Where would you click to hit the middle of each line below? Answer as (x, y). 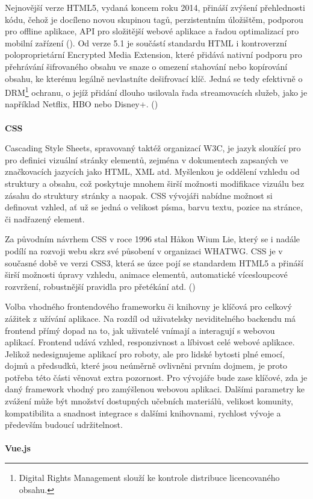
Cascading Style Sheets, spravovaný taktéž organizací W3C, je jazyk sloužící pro (153, 148)
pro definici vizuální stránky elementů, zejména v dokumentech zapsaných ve (147, 159)
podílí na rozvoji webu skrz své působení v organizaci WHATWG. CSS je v (144, 250)
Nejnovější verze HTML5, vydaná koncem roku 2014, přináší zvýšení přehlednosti (155, 7)
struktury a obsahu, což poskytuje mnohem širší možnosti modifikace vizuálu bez (155, 183)
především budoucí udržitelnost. (64, 425)
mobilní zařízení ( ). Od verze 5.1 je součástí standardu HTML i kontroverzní (146, 42)
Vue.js (18, 448)
